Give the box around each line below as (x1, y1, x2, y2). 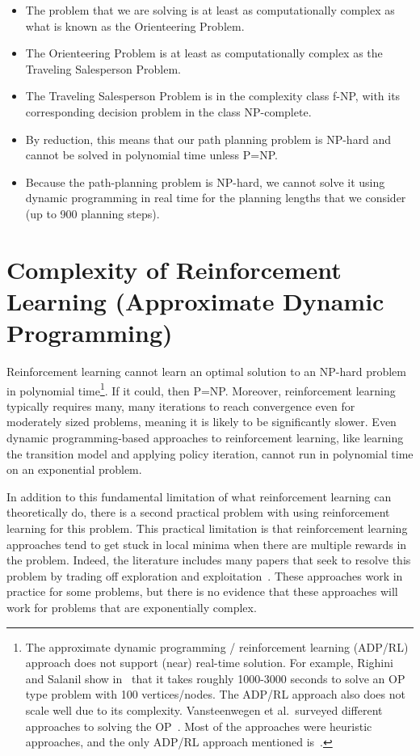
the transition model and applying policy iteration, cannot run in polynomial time (6, 445, 414, 462)
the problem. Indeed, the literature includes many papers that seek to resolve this (6, 551, 411, 568)
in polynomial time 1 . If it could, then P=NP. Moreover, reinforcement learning (6, 379, 396, 399)
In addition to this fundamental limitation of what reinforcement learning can (6, 488, 392, 505)
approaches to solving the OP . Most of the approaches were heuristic (25, 717, 372, 734)
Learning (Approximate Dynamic (6, 284, 384, 317)
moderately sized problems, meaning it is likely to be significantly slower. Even (6, 413, 397, 430)
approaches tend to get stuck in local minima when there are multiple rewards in (6, 535, 407, 552)
